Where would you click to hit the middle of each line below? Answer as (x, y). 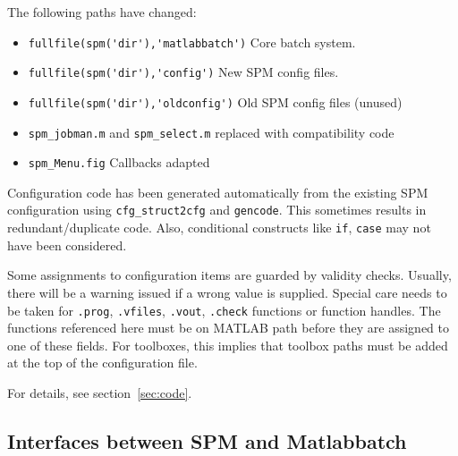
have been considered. (67, 245)
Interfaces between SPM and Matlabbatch (207, 440)
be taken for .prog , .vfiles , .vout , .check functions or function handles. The (224, 310)
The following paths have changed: (102, 12)
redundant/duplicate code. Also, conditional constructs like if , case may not (219, 228)
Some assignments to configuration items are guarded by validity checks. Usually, (229, 275)
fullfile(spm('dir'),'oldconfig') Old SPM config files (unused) (215, 101)
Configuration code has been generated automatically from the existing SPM (218, 192)
